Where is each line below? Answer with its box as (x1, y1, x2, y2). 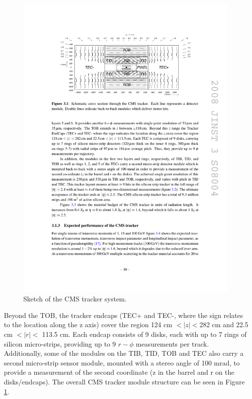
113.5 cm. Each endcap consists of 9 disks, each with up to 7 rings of (42, 329, 247, 339)
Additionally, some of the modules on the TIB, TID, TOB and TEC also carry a (4, 348, 244, 358)
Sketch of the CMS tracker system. (23, 294, 127, 304)
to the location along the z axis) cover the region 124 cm (4, 319, 172, 330)
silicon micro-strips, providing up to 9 (4, 338, 116, 349)
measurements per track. (135, 338, 209, 349)
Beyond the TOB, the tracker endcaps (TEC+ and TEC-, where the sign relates (4, 310, 243, 320)
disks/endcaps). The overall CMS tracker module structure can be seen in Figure (4, 377, 245, 387)
